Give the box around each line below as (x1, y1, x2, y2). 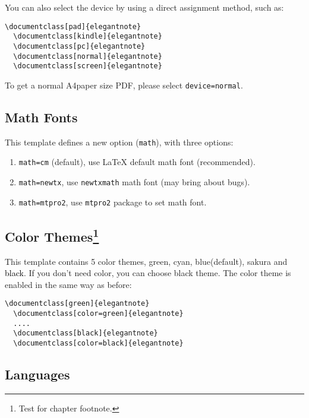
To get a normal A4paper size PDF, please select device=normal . (5, 78, 243, 91)
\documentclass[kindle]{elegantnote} (13, 32, 162, 41)
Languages (5, 365, 70, 384)
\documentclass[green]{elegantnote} (5, 299, 150, 308)
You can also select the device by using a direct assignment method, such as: (5, 1, 284, 13)
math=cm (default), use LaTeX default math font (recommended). (18, 156, 256, 168)
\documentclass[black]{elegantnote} (13, 329, 158, 338)
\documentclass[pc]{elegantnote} (13, 42, 146, 50)
